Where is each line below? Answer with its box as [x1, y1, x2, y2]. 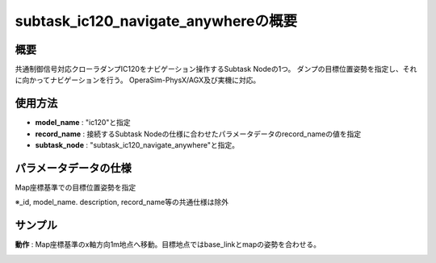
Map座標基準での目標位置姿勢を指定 [15, 182, 136, 193]
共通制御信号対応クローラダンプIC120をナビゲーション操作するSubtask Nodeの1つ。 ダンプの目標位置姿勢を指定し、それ [15, 65, 417, 74]
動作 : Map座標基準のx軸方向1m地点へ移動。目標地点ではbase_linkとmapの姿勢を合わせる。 [15, 240, 321, 249]
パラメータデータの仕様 [15, 161, 132, 175]
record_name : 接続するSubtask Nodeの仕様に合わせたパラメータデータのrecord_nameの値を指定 [35, 129, 362, 139]
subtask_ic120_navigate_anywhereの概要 [15, 12, 298, 30]
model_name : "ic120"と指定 [35, 118, 131, 127]
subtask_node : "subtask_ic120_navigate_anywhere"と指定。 [35, 140, 240, 150]
